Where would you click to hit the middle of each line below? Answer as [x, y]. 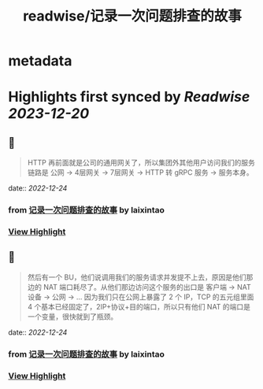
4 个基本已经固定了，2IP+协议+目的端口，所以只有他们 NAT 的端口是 [139, 306]
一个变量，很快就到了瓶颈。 [72, 317]
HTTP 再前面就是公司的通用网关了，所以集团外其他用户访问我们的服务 [141, 163]
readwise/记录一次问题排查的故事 [132, 16]
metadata [40, 61]
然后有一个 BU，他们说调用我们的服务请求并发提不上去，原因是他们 [137, 277]
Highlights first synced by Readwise [129, 97]
